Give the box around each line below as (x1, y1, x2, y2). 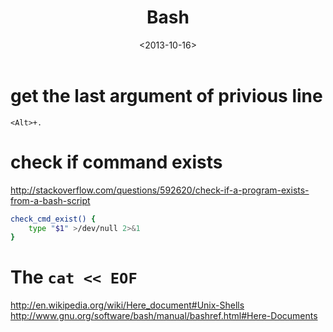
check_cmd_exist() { (10, 214, 97, 224)
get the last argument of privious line (10, 84, 323, 107)
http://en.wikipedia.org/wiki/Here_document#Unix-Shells (10, 299, 245, 311)
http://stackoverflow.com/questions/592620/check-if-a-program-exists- (10, 184, 310, 196)
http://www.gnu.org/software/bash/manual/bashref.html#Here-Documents (10, 310, 318, 322)
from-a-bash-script (10, 194, 91, 206)
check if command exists (10, 151, 223, 173)
